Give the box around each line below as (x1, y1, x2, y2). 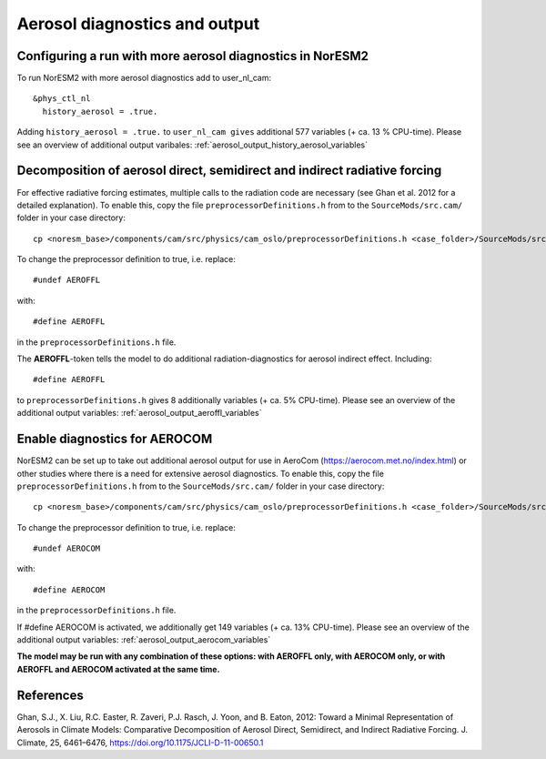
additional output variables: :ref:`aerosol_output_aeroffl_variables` (16, 408, 262, 419)
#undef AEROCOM (33, 543, 101, 554)
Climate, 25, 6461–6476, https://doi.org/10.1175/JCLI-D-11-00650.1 (16, 737, 264, 748)
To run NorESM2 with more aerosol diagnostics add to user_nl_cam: (16, 73, 272, 84)
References (16, 687, 84, 703)
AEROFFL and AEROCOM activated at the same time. (16, 663, 220, 674)
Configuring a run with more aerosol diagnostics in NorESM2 (16, 48, 369, 64)
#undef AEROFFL (33, 275, 101, 286)
